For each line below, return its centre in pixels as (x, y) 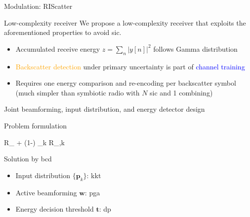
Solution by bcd (28, 159)
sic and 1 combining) (181, 92)
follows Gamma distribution (195, 48)
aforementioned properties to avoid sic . (63, 32)
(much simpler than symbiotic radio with (78, 92)
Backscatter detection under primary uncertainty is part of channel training (130, 66)
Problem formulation (36, 125)
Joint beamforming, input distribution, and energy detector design (104, 109)
